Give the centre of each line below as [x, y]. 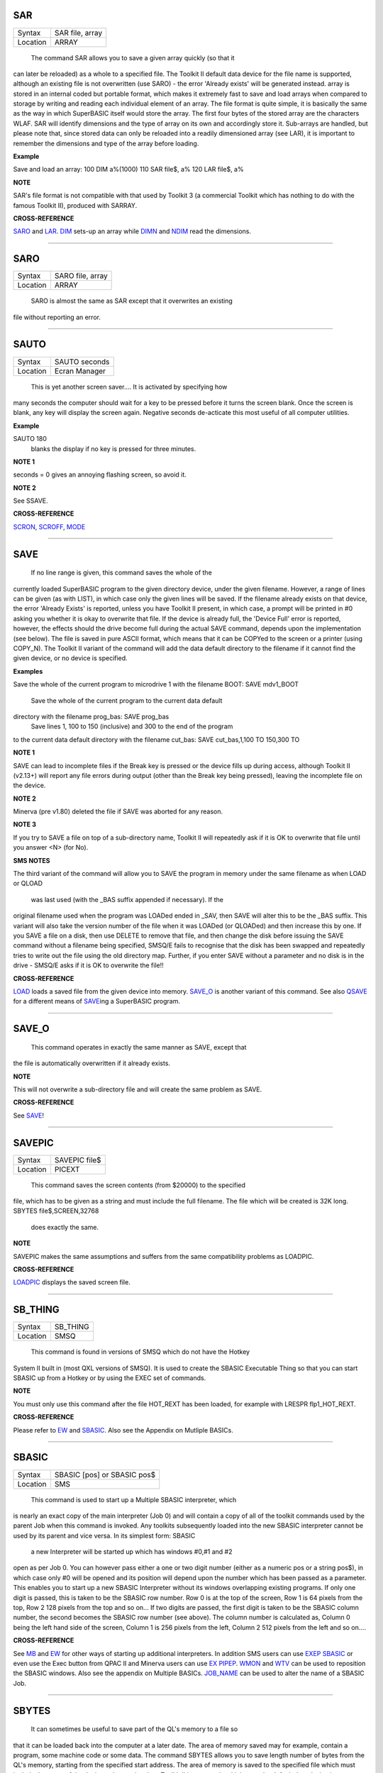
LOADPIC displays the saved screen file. [72, 1282]
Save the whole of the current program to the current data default [127, 700]
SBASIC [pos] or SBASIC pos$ [105, 1474]
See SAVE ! [29, 1115]
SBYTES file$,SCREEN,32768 [56, 1211]
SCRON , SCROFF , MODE [49, 527]
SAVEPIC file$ [78, 1160]
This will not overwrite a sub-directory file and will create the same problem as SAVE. [138, 1089]
